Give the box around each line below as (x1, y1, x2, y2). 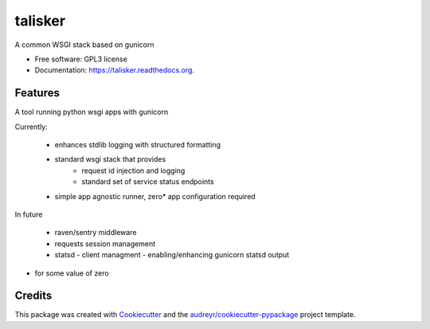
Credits (14, 289, 53, 303)
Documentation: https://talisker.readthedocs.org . (34, 65, 195, 75)
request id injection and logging (81, 166, 186, 175)
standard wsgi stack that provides (54, 155, 166, 164)
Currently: (14, 122, 48, 131)
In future (14, 210, 43, 219)
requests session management (54, 239, 155, 249)
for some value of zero (34, 268, 109, 278)
